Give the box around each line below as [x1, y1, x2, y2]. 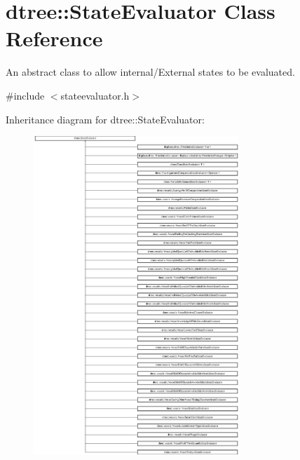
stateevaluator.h [60, 88, 130, 102]
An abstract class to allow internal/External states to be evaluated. [6, 65, 295, 79]
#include [6, 88, 45, 102]
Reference [6, 24, 103, 53]
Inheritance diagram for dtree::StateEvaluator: [6, 111, 205, 126]
